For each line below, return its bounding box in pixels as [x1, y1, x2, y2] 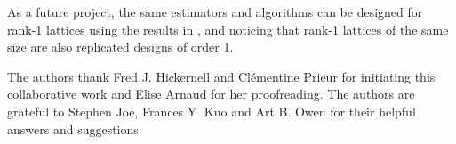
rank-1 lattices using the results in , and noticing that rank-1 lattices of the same [7, 20, 449, 38]
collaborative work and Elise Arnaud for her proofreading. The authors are [7, 84, 415, 103]
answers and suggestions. [7, 119, 142, 138]
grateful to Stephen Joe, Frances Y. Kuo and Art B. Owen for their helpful [7, 101, 416, 120]
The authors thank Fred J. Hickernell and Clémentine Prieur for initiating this [7, 67, 436, 85]
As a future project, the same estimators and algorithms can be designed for [7, 3, 423, 20]
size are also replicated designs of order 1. [7, 37, 234, 56]
